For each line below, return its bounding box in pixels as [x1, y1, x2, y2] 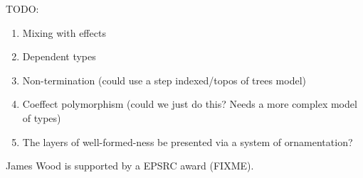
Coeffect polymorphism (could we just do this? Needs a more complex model [22, 96, 357, 111]
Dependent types [22, 49, 96, 64]
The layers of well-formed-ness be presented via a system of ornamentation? [22, 134, 353, 149]
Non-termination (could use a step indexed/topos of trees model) [22, 72, 307, 87]
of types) [22, 110, 61, 125]
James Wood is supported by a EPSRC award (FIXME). [6, 158, 254, 173]
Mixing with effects [22, 25, 106, 40]
